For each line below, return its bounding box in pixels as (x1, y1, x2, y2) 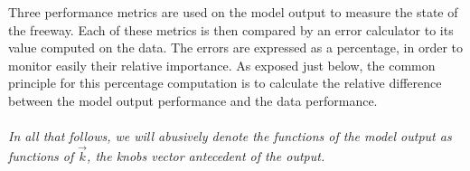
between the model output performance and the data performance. (8, 90, 378, 109)
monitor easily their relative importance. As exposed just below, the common (8, 55, 436, 74)
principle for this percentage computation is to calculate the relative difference (8, 73, 442, 92)
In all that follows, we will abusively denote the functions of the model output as (8, 127, 452, 146)
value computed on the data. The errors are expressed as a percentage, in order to (8, 38, 464, 57)
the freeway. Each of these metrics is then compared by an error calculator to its (8, 20, 454, 39)
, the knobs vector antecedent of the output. (87, 146, 325, 165)
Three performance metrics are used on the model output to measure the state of (8, 3, 458, 21)
